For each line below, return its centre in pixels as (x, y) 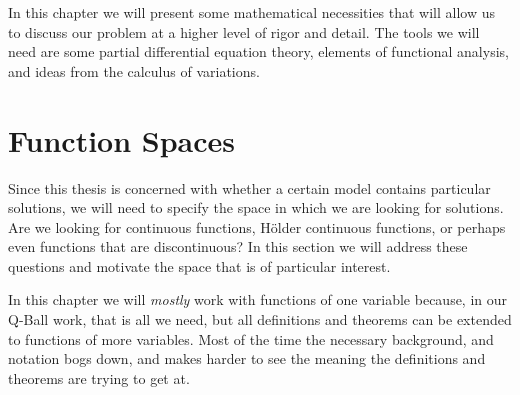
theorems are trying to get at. (99, 377)
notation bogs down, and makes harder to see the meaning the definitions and (247, 358)
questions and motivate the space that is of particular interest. (199, 265)
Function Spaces (122, 139)
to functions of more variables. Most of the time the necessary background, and (251, 338)
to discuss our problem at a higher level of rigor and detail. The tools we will (244, 31)
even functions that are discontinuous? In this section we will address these (238, 246)
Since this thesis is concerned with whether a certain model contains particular (249, 187)
